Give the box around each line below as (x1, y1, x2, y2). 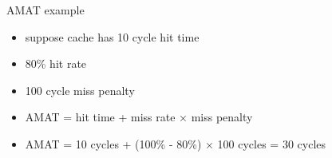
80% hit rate (25, 55, 87, 72)
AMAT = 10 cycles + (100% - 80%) (25, 135, 202, 152)
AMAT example (6, 2, 85, 18)
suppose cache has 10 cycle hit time (25, 28, 200, 45)
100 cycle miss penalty (25, 81, 135, 98)
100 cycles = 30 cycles (217, 135, 326, 152)
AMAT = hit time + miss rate (25, 109, 176, 125)
